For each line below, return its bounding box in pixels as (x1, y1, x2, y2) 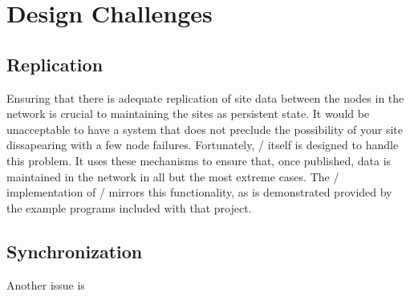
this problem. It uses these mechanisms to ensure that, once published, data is (6, 152, 392, 168)
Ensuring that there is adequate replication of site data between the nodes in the (6, 89, 404, 106)
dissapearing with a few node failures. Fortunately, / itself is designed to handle (6, 136, 399, 153)
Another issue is (6, 276, 85, 293)
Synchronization (6, 238, 143, 263)
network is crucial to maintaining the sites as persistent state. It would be (6, 105, 370, 122)
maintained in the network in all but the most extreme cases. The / (6, 168, 339, 184)
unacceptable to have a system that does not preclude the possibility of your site (6, 120, 404, 137)
